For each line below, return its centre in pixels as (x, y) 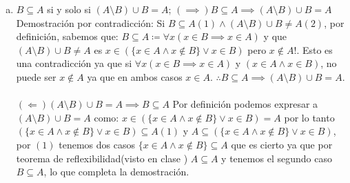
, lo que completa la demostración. (116, 172)
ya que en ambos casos (135, 76)
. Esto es (315, 49)
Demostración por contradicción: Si (91, 22)
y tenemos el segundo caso (277, 158)
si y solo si (69, 9)
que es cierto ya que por (282, 144)
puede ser (36, 76)
